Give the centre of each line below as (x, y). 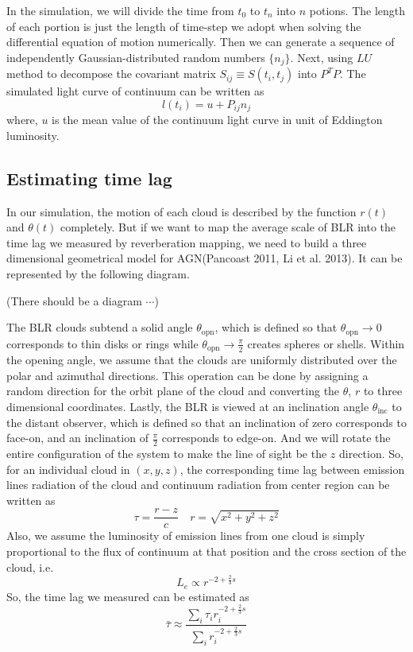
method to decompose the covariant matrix (111, 74)
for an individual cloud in (68, 469)
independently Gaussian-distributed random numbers (136, 57)
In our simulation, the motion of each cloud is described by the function (181, 211)
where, (22, 120)
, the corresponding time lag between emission (292, 469)
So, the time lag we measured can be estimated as (128, 596)
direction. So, (371, 453)
